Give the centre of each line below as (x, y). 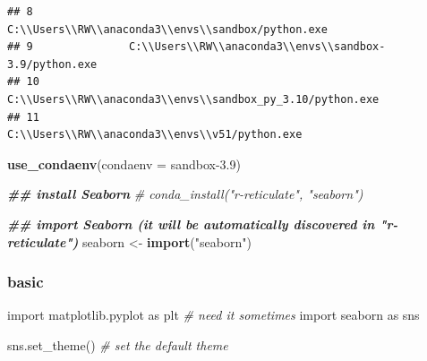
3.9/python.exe (52, 64)
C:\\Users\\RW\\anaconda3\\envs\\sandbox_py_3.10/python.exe (193, 99)
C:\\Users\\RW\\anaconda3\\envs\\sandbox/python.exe (167, 29)
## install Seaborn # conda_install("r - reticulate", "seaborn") (185, 194)
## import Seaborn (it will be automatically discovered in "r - (203, 223)
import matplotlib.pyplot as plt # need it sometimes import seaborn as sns (213, 315)
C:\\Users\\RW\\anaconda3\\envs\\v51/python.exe (155, 135)
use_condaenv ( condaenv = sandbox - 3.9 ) (124, 163)
